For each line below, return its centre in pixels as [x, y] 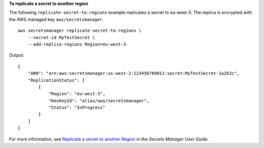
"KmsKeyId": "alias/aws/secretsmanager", [99, 101]
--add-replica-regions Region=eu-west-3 [77, 44]
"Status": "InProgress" [77, 108]
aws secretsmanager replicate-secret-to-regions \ [80, 31]
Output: [17, 55]
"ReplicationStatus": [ [56, 80]
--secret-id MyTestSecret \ [61, 37]
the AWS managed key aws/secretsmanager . [56, 19]
